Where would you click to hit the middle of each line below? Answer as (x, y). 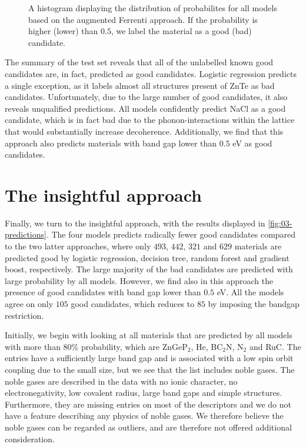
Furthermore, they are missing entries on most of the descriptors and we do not (148, 404)
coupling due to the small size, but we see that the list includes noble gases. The (150, 369)
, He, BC (207, 346)
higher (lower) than (63, 31)
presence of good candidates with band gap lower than (103, 292)
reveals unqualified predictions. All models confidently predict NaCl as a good (145, 108)
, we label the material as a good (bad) (181, 31)
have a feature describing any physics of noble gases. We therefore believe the (144, 416)
